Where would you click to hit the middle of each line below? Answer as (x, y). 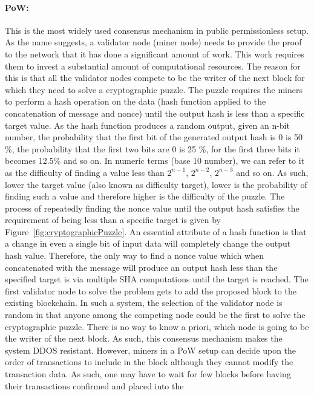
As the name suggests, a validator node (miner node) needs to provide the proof (153, 42)
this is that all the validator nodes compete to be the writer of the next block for (155, 78)
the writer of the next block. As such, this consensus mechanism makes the (144, 338)
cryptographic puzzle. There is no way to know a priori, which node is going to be (157, 326)
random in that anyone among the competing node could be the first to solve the (155, 315)
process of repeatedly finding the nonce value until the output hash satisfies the (152, 208)
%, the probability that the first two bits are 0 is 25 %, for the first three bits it (152, 148)
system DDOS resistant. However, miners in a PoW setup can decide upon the (151, 350)
